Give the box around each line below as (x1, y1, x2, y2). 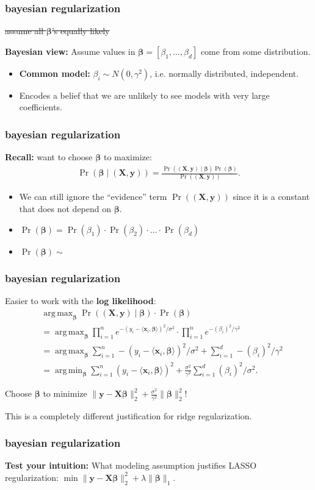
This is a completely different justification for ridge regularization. (5, 409, 252, 422)
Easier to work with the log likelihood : (5, 294, 156, 307)
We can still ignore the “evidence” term (19, 190, 167, 203)
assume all (5, 24, 44, 37)
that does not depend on (19, 202, 112, 215)
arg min (54, 366, 83, 375)
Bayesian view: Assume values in (5, 44, 136, 57)
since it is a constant (233, 190, 310, 203)
